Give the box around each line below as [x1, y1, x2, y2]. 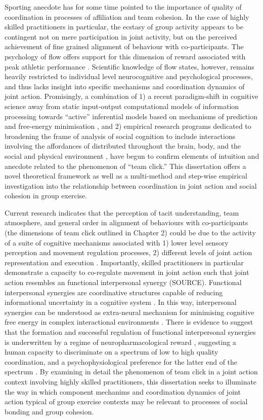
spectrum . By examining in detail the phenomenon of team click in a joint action [5, 366, 258, 377]
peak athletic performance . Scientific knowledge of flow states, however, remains [5, 61, 254, 72]
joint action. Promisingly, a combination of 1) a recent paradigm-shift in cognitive [5, 91, 258, 101]
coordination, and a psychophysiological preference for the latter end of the [5, 356, 238, 367]
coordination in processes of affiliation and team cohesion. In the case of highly [5, 11, 249, 22]
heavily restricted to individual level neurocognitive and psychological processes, [5, 71, 253, 82]
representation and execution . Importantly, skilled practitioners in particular [5, 257, 244, 267]
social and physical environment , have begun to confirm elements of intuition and [5, 150, 259, 161]
